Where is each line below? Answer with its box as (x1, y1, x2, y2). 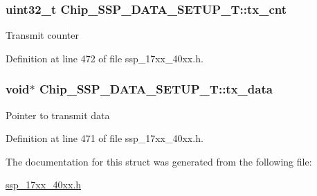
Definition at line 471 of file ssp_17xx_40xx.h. (6, 131, 203, 145)
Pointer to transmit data (6, 107, 110, 122)
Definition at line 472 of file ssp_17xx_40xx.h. (6, 51, 203, 65)
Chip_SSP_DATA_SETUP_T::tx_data (39, 80, 273, 98)
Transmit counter (6, 28, 79, 42)
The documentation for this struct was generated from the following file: (6, 154, 312, 168)
